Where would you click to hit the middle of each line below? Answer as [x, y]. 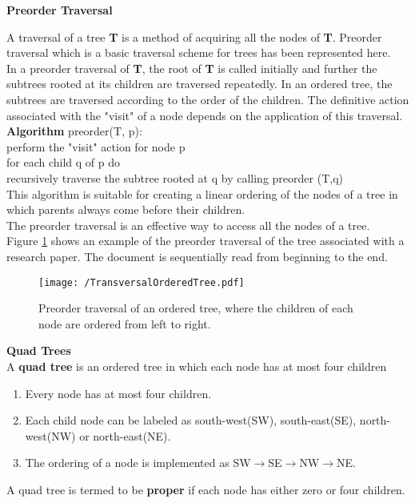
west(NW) [50, 435]
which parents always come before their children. [126, 209]
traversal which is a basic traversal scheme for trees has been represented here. [199, 52]
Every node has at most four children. [118, 393]
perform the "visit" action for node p [96, 146]
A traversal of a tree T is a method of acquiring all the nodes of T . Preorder [194, 36]
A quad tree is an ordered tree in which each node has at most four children [197, 366]
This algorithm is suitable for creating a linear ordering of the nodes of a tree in [202, 193]
